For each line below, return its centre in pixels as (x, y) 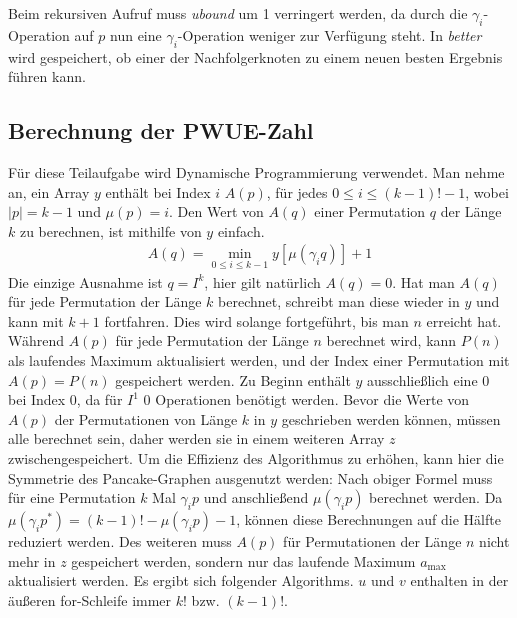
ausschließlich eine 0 (428, 379)
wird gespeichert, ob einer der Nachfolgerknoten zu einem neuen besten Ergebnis (255, 56)
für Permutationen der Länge (372, 541)
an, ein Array (49, 191)
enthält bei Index (158, 191)
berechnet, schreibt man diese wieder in (339, 301)
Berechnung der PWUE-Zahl (161, 130)
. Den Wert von (216, 211)
